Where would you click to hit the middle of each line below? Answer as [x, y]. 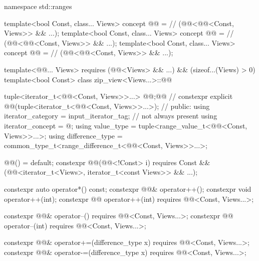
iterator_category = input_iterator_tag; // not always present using [111, 116]
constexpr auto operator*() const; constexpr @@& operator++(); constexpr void [128, 188]
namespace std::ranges [38, 6]
